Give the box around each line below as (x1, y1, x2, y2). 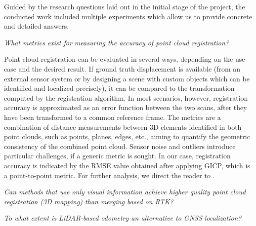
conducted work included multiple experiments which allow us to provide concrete (4, 11, 252, 21)
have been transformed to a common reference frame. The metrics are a (4, 112, 221, 122)
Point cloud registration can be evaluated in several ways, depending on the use (4, 54, 245, 64)
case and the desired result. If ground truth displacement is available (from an (4, 63, 241, 74)
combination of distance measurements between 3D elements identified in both (4, 121, 242, 132)
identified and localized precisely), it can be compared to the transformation (4, 83, 235, 93)
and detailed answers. (4, 21, 69, 31)
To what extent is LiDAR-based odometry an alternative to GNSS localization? (4, 213, 242, 223)
